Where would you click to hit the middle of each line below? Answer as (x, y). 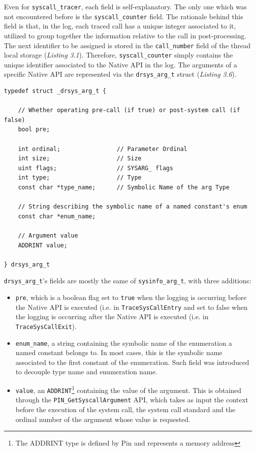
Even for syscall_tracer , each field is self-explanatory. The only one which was (126, 6)
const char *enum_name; (57, 216)
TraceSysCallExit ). (46, 326)
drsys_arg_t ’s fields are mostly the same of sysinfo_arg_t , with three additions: (128, 281)
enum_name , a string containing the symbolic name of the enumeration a (124, 343)
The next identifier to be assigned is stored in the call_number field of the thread (127, 45)
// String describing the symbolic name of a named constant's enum (132, 207)
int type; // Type (80, 178)
